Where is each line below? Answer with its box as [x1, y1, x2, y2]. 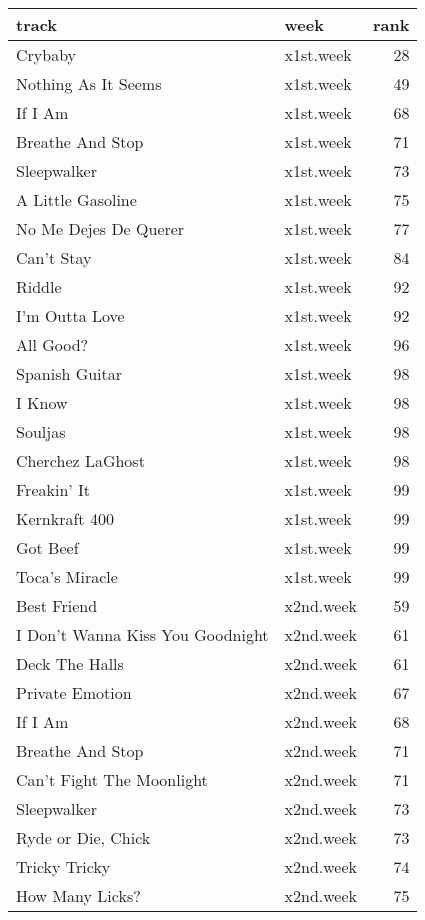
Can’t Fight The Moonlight [16, 768, 208, 791]
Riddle [16, 275, 62, 298]
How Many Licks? [16, 884, 141, 907]
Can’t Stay [16, 246, 92, 269]
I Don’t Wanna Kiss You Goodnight [16, 623, 269, 646]
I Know [16, 391, 68, 414]
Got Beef [16, 536, 79, 559]
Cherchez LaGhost [16, 449, 145, 472]
